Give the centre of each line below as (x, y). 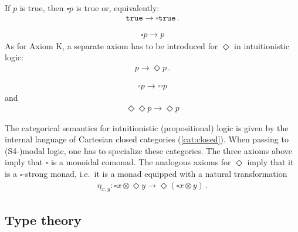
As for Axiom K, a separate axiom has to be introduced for (111, 45)
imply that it (270, 162)
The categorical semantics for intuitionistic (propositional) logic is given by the (147, 127)
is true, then (42, 8)
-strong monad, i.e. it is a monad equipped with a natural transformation (155, 173)
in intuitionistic (262, 45)
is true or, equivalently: (118, 8)
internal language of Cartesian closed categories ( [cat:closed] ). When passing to (147, 139)
